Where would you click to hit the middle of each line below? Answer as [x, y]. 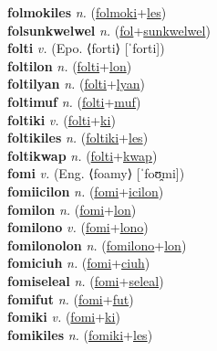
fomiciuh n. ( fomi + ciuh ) [79, 263]
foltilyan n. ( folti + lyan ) [76, 84]
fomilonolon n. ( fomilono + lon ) [97, 245]
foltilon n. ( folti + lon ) [70, 65]
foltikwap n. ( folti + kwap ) [83, 155]
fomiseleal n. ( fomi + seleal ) [86, 280]
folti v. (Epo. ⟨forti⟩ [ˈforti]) [86, 48]
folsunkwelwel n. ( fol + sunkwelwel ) [109, 30]
